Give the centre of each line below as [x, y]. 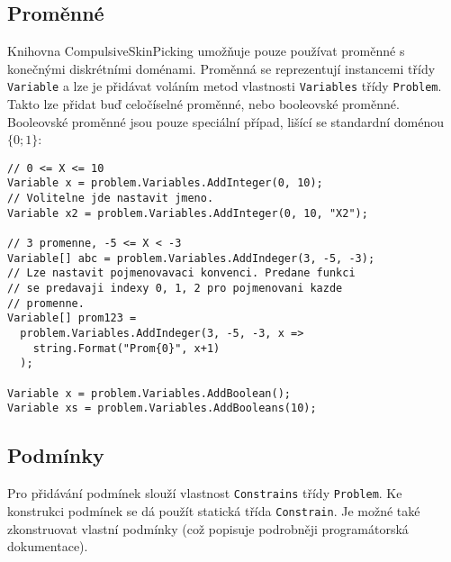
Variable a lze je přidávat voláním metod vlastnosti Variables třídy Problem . [225, 86]
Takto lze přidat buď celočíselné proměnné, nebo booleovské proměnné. [203, 104]
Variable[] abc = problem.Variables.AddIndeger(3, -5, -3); [191, 258]
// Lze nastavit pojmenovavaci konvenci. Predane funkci [181, 273]
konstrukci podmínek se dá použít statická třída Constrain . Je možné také [214, 510]
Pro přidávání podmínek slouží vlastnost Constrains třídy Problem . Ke [205, 493]
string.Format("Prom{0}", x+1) [126, 348]
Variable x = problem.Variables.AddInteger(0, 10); [165, 183]
